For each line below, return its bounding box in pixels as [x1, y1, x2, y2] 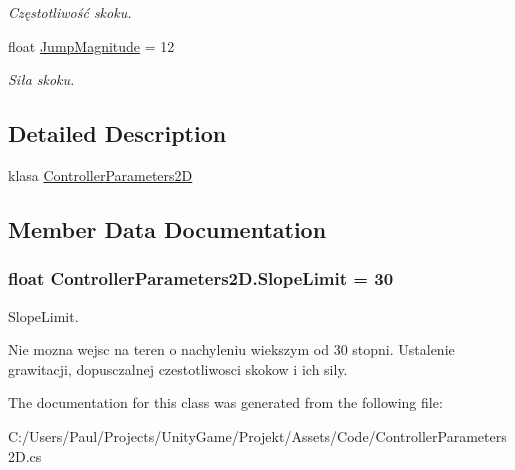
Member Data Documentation [8, 213, 327, 244]
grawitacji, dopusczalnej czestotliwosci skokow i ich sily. [8, 358, 348, 379]
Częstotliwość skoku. [8, 2, 132, 22]
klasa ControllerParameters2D [8, 164, 193, 185]
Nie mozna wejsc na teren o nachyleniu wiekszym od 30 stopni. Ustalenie [8, 339, 455, 360]
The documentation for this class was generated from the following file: [8, 392, 443, 413]
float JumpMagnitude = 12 [8, 35, 175, 56]
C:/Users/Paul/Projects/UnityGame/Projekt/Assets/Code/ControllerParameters [8, 425, 507, 446]
